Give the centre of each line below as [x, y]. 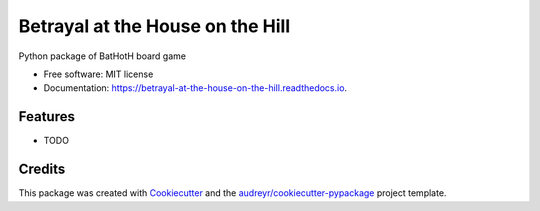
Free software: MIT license [98, 74]
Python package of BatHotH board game [102, 56]
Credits [42, 169]
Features [46, 116]
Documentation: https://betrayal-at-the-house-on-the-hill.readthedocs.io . [195, 88]
